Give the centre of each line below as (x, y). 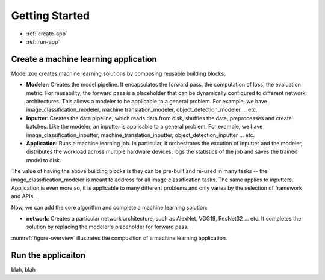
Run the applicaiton (48, 255)
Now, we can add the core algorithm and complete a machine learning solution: (109, 207)
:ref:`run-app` (43, 41)
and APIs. (23, 196)
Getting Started (51, 16)
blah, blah (23, 269)
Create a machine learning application (84, 59)
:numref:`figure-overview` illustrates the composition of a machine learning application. (119, 238)
